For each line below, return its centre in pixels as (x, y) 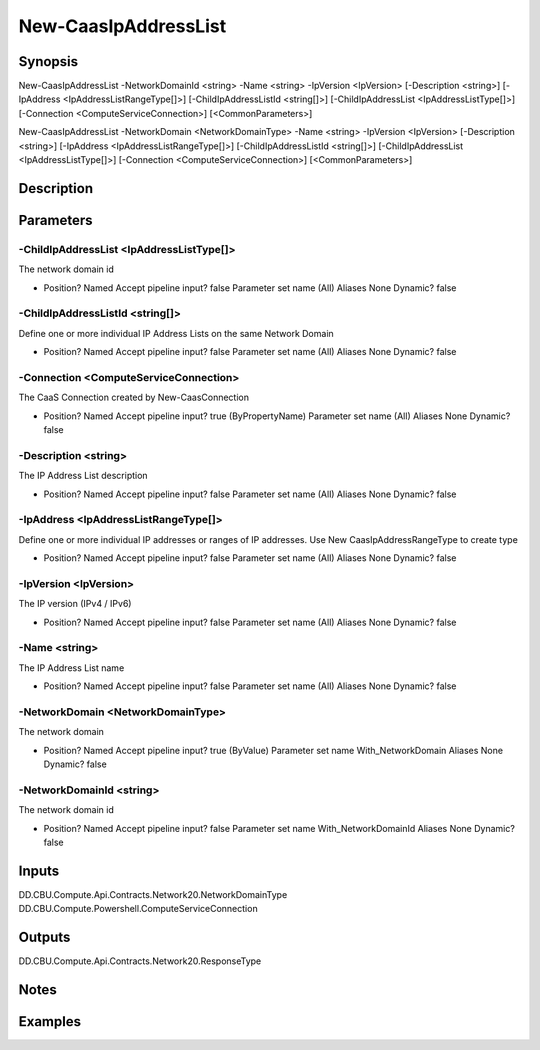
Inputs (39, 870)
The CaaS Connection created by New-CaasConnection (134, 397)
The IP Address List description (83, 476)
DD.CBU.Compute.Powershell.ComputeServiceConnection (138, 909)
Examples (50, 1021)
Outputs (44, 937)
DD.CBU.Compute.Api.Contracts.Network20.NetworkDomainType (153, 894)
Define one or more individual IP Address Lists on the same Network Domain (176, 333)
